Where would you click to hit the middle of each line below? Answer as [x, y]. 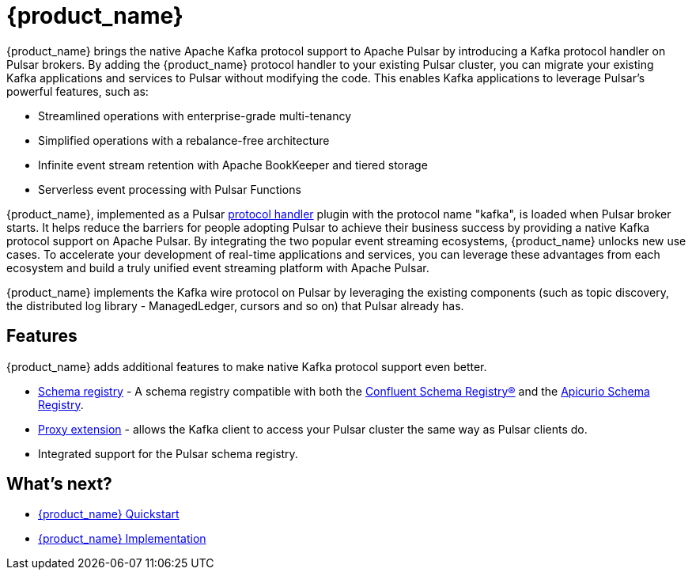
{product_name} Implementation [122, 539]
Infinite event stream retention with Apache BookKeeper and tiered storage [233, 165]
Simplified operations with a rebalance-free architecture [184, 140]
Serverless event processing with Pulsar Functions [170, 189]
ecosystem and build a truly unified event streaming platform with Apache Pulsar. [218, 267]
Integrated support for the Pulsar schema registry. [168, 453]
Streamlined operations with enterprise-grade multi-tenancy [195, 116]
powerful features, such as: [78, 91]
